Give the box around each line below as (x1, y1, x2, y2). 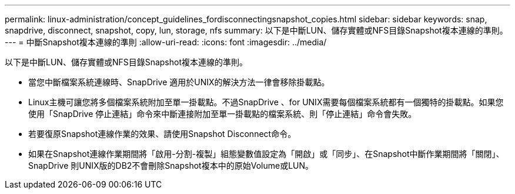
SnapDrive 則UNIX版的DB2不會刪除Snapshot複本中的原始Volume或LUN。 (28, 160, 314, 170)
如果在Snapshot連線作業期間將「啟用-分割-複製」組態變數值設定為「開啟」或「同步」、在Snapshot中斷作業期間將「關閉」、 (28, 149, 504, 159)
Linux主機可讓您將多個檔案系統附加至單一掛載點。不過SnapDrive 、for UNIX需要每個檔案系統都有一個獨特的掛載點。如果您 (28, 97, 504, 107)
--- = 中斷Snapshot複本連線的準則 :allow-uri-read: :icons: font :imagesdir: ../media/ (5, 37, 327, 47)
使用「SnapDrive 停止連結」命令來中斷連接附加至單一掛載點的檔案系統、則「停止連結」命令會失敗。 (28, 109, 417, 119)
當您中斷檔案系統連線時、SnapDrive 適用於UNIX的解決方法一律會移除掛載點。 (28, 77, 330, 87)
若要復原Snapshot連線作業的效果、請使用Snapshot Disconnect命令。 (28, 129, 296, 139)
